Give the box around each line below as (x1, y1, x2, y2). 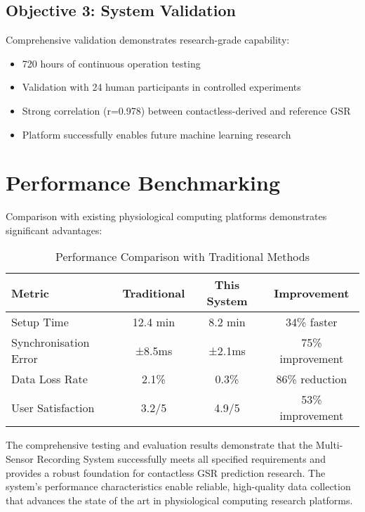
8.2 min (208, 314, 246, 331)
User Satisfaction (11, 399, 95, 416)
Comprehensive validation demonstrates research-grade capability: (6, 32, 290, 47)
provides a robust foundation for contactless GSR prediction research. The (6, 465, 326, 480)
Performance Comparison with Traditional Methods (55, 248, 310, 265)
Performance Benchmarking (6, 168, 281, 197)
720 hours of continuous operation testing (22, 56, 201, 70)
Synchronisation (11, 334, 90, 351)
